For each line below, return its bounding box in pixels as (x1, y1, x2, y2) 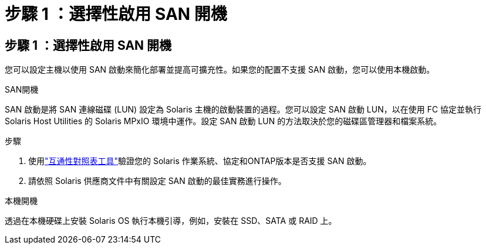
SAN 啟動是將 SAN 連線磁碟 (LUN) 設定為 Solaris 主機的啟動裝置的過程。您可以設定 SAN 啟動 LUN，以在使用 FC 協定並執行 (5, 104, 482, 115)
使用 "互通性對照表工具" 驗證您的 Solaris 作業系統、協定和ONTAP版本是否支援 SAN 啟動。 (28, 156, 372, 166)
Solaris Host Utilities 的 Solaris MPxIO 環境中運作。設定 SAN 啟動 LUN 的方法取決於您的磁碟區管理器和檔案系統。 (5, 116, 442, 127)
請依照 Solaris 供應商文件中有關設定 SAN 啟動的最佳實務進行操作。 (28, 176, 286, 186)
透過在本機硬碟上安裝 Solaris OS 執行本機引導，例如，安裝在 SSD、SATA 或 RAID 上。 (5, 216, 337, 226)
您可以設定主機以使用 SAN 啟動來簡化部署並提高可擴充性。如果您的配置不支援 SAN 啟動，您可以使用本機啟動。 (5, 64, 435, 75)
